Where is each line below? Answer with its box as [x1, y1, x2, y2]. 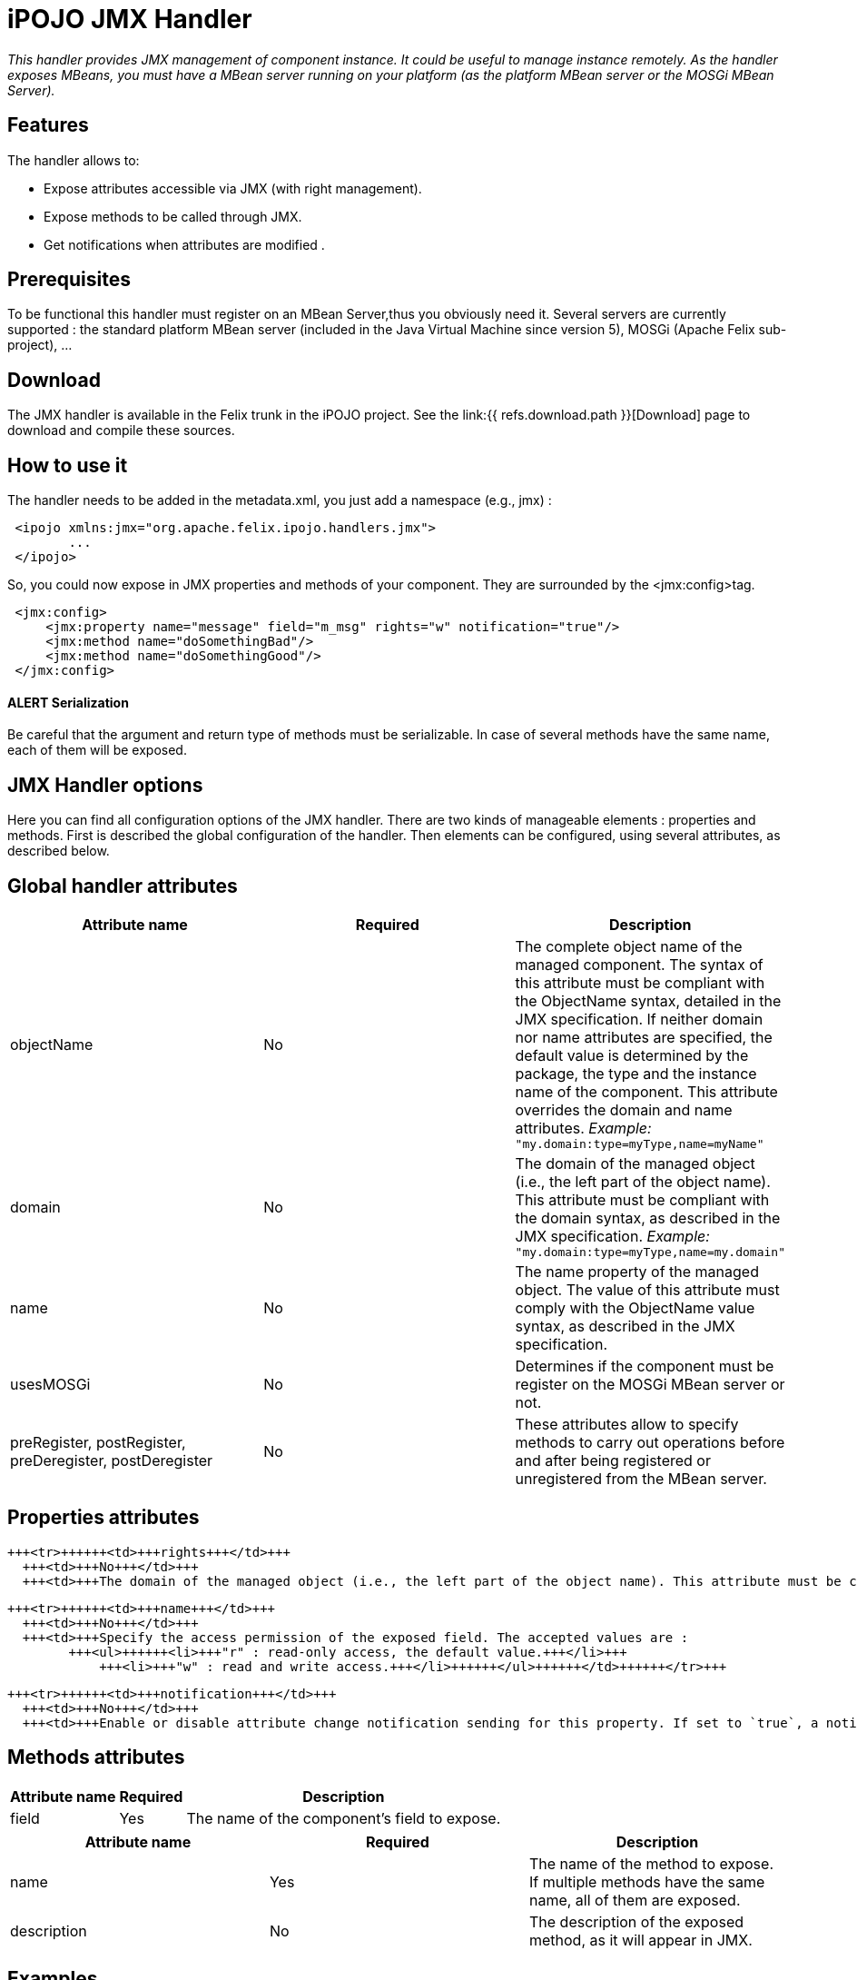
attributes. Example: [515, 1119, 652, 1138]
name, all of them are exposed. [528, 1890, 741, 1909]
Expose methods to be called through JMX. [44, 208, 302, 224]
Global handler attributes [7, 874, 238, 897]
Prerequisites [7, 268, 131, 292]
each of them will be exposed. [7, 742, 187, 758]
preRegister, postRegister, [10, 1433, 186, 1452]
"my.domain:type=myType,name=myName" [515, 1137, 764, 1152]
